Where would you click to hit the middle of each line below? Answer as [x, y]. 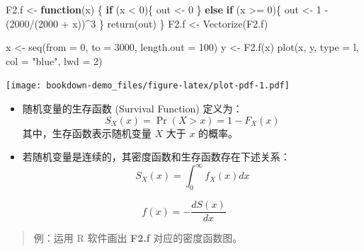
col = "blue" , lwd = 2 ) [54, 60]
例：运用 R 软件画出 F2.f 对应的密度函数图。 [138, 238]
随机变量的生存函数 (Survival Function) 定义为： [132, 109]
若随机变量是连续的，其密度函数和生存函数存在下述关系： [156, 157]
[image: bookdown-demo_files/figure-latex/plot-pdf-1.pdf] [148, 86]
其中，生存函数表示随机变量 [87, 133]
